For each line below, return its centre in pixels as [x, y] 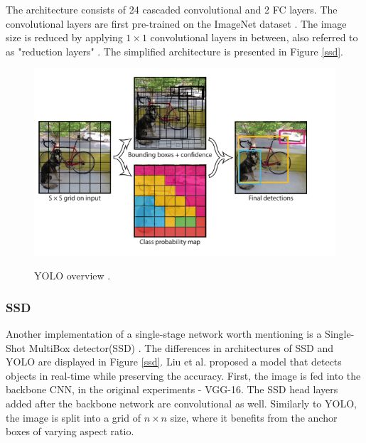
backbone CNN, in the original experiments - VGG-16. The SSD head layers [172, 389]
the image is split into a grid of [73, 417]
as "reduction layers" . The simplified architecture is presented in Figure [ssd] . [175, 51]
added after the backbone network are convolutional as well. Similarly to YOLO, [181, 404]
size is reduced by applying [64, 37]
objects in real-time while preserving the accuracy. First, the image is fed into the [183, 375]
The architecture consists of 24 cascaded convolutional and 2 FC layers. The [172, 9]
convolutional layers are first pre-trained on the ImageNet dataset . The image [176, 23]
